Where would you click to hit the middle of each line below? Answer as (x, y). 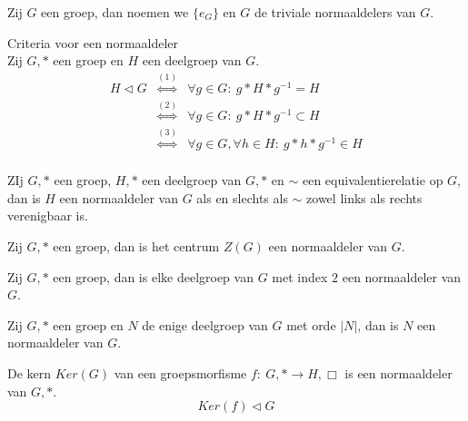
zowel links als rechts (364, 197)
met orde (311, 324)
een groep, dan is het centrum (136, 246)
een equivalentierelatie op (373, 180)
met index (300, 276)
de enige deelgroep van (205, 324)
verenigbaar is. (48, 215)
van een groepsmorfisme (180, 373)
